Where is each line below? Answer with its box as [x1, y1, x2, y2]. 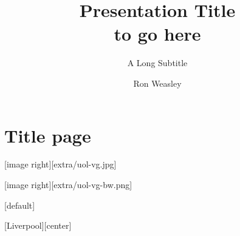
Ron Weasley [133, 76, 182, 89]
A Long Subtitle [127, 56, 188, 69]
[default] [4, 198, 35, 211]
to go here [114, 21, 201, 46]
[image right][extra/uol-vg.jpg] [4, 158, 117, 170]
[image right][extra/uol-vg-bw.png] [4, 178, 132, 191]
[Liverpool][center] [4, 219, 72, 232]
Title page [4, 123, 91, 147]
